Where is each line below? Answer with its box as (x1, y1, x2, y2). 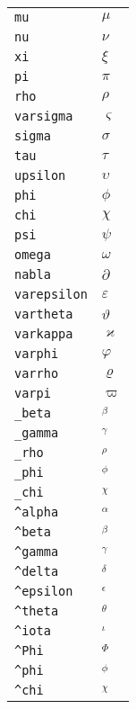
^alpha (14, 505, 59, 519)
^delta (14, 564, 59, 579)
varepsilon (14, 287, 88, 301)
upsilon (14, 168, 66, 183)
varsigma (14, 109, 73, 123)
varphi (14, 346, 59, 361)
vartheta (14, 307, 73, 321)
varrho (14, 366, 59, 381)
